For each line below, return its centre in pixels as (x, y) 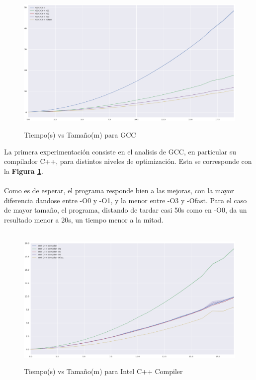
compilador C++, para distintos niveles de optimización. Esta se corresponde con (128, 161)
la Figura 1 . (24, 171)
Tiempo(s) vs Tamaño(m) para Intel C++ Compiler (103, 371)
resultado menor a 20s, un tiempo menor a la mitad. (84, 219)
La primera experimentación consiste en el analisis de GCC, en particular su (120, 151)
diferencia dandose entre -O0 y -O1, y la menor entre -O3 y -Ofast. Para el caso (126, 200)
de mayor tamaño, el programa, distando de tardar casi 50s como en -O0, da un (126, 210)
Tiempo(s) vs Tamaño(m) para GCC (80, 135)
